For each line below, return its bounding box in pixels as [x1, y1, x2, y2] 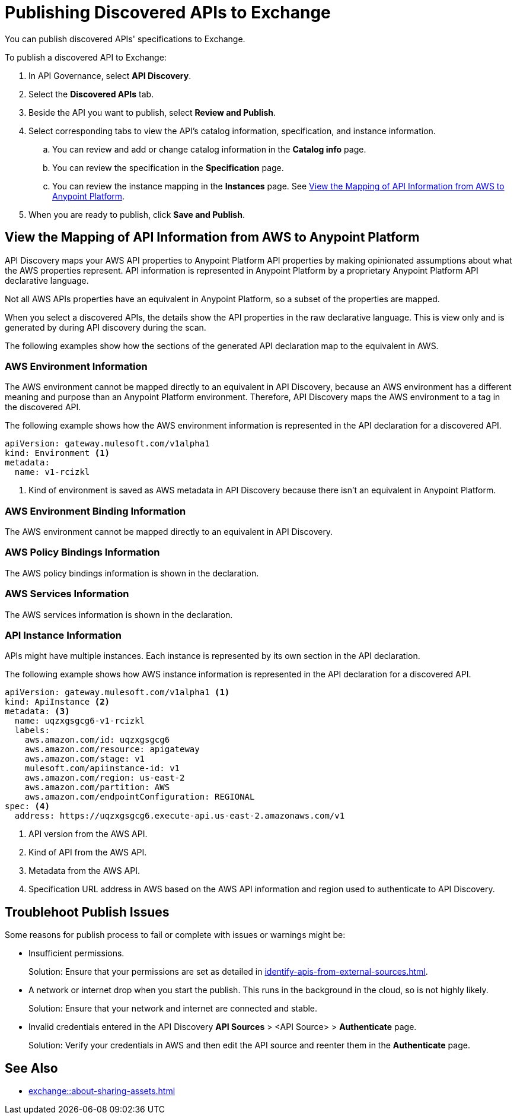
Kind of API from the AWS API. [28, 847, 147, 858]
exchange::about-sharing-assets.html [28, 1086, 175, 1096]
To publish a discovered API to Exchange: [5, 52, 167, 62]
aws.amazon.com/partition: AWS [24, 782, 170, 793]
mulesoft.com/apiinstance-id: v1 [24, 763, 180, 774]
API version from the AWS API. [28, 829, 148, 839]
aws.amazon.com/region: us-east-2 [24, 773, 185, 783]
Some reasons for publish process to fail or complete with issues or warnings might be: [5, 930, 346, 940]
